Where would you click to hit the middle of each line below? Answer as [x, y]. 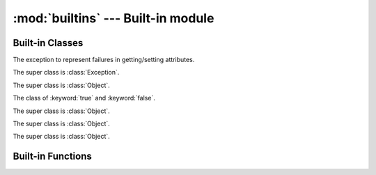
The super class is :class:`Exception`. [66, 73]
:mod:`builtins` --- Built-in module [113, 18]
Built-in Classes [48, 43]
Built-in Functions [52, 157]
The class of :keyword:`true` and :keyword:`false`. [84, 98]
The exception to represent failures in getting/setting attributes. [104, 60]
